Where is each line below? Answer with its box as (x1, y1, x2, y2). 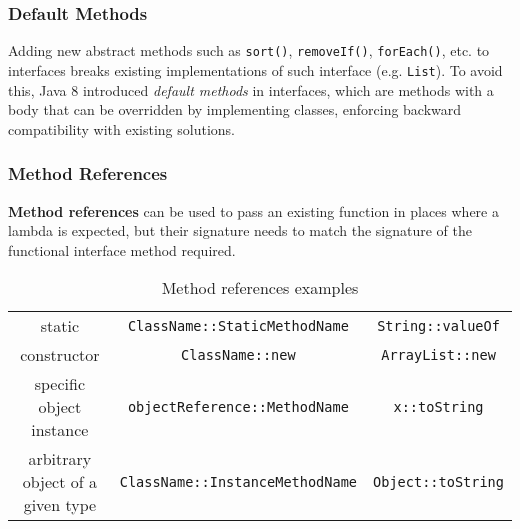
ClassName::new (181, 346, 296, 363)
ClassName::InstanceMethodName (119, 473, 358, 490)
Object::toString (373, 473, 504, 490)
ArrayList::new (381, 346, 496, 363)
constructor (20, 343, 100, 367)
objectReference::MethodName (127, 398, 349, 415)
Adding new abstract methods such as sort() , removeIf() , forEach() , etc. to (8, 40, 490, 61)
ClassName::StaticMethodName (127, 317, 349, 334)
